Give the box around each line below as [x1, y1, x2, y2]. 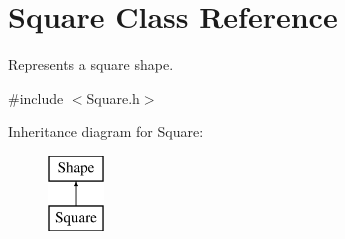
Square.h [86, 87, 140, 108]
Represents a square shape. [8, 54, 174, 75]
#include [8, 87, 64, 108]
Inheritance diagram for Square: [8, 121, 204, 142]
